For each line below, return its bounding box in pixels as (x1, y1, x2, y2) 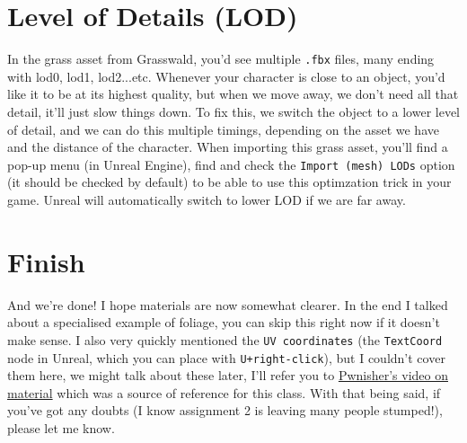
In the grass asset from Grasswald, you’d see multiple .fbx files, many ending (7, 49, 435, 68)
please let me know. (7, 419, 115, 437)
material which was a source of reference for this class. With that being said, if (7, 383, 441, 402)
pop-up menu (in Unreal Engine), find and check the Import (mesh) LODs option (7, 155, 455, 173)
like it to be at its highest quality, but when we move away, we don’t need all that (7, 84, 459, 103)
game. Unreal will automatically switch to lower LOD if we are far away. (7, 190, 406, 208)
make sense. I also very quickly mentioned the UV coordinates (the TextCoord (7, 330, 443, 349)
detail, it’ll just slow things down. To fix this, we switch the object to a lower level (7, 102, 460, 120)
